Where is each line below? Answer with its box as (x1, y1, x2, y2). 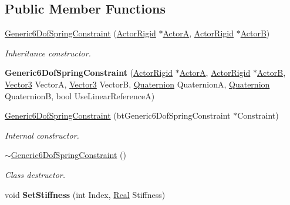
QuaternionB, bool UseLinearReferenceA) (5, 89, 155, 102)
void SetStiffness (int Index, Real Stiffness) (5, 188, 166, 200)
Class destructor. (5, 168, 66, 180)
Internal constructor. (5, 129, 79, 141)
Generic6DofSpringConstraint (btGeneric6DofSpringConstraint (5, 109, 231, 122)
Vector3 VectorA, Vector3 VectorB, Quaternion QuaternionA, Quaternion (5, 78, 270, 90)
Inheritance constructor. (5, 46, 91, 59)
